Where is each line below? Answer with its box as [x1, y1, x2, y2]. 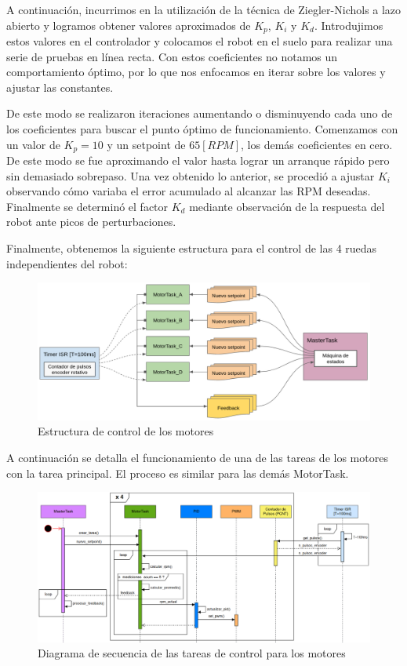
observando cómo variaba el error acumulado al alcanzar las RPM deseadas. [6, 183, 371, 199]
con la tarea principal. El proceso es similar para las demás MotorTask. [6, 464, 349, 481]
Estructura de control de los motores [38, 423, 214, 439]
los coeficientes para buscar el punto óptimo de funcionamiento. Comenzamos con [6, 121, 398, 137]
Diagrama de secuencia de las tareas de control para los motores [38, 645, 346, 661]
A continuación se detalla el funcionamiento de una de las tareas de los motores [6, 449, 388, 465]
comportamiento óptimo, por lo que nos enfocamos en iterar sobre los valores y [6, 64, 386, 80]
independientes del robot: [6, 255, 128, 271]
